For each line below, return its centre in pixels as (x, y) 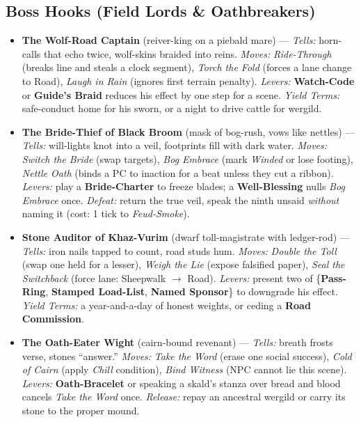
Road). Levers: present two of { (254, 278)
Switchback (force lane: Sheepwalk (94, 278)
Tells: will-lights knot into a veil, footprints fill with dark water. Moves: (175, 145)
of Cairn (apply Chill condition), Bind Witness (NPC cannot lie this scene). (184, 369)
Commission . (53, 319)
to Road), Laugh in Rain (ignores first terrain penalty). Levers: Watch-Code (188, 80)
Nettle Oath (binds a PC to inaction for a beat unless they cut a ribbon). (178, 172)
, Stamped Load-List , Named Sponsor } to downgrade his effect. (192, 291)
